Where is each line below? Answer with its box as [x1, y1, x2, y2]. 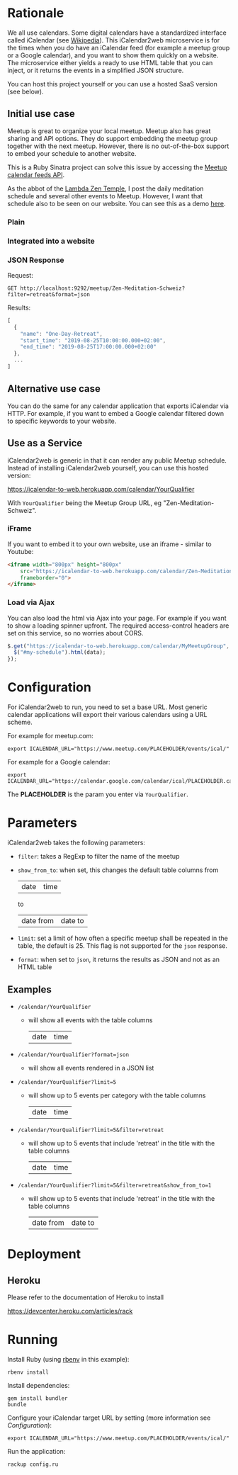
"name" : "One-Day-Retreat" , [20, 330, 103, 337]
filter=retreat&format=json [7, 290, 91, 298]
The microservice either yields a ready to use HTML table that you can [7, 58, 213, 67]
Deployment [7, 1246, 81, 1262]
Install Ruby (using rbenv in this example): [7, 1355, 130, 1363]
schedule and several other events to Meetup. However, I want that [7, 191, 203, 200]
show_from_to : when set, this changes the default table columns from [17, 866, 219, 874]
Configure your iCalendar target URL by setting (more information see [7, 1413, 211, 1422]
